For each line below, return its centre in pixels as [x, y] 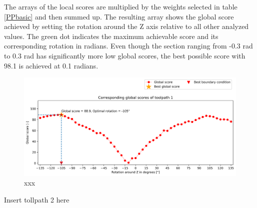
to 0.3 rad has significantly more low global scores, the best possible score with [125, 55]
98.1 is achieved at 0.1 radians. [51, 65]
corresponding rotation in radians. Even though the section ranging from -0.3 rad [128, 46]
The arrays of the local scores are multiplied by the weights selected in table [121, 6]
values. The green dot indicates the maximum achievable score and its [111, 36]
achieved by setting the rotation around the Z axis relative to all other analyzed [126, 26]
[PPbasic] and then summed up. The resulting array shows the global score [119, 16]
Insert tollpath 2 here [37, 200]
